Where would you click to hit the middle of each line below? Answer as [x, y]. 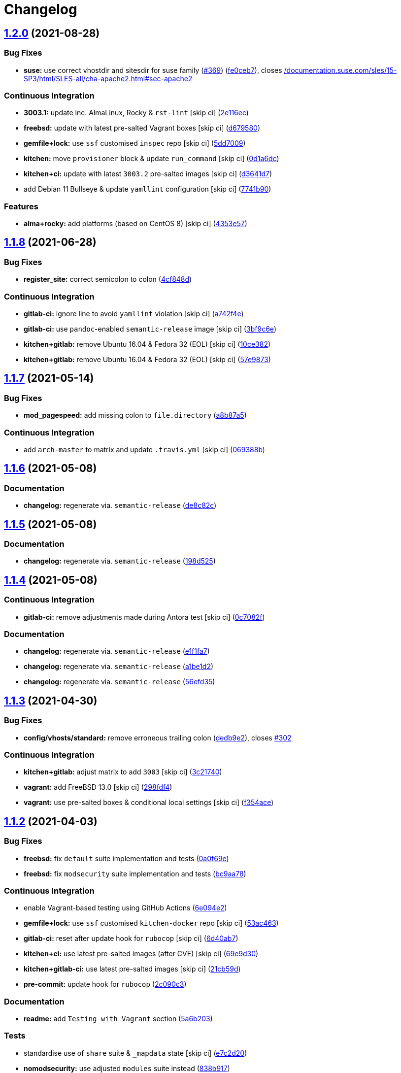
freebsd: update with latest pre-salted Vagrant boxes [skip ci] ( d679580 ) [142, 128]
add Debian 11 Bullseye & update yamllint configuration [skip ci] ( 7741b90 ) [148, 189]
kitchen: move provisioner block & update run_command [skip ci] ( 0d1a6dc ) [151, 159]
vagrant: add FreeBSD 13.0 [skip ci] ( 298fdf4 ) [98, 787]
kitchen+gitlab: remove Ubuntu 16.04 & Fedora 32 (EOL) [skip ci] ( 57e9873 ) [147, 360]
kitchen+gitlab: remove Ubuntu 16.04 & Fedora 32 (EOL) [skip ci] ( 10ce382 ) [147, 344]
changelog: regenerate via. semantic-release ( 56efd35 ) [119, 682]
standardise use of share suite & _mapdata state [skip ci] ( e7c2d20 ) [135, 1053]
